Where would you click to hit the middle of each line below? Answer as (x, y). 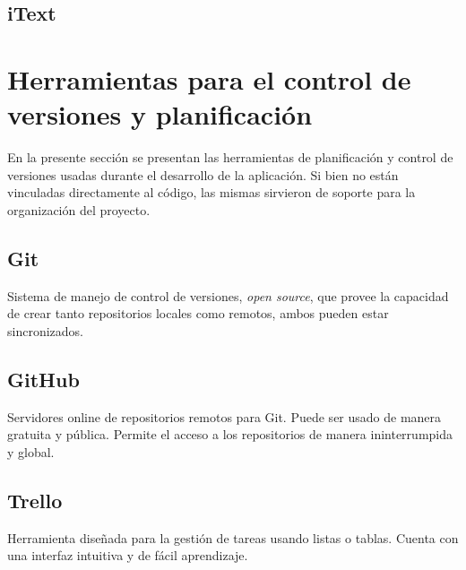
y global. (31, 451)
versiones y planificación (160, 114)
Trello (35, 500)
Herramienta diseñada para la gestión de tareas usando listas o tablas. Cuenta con (233, 537)
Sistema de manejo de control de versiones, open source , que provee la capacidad (228, 295)
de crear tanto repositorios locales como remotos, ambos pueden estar (198, 313)
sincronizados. (45, 330)
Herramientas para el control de (209, 78)
